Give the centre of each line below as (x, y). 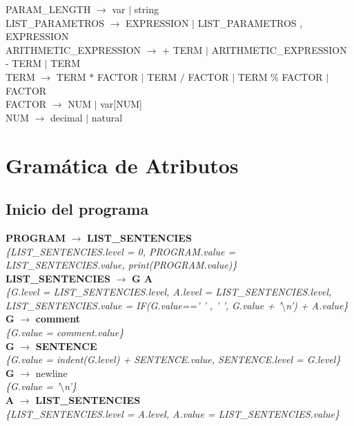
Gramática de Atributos (122, 165)
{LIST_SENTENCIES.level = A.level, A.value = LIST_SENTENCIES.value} (173, 413)
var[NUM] (121, 104)
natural (107, 117)
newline (51, 372)
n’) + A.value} (317, 305)
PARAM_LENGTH (48, 9)
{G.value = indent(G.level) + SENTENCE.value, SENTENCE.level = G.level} (173, 359)
